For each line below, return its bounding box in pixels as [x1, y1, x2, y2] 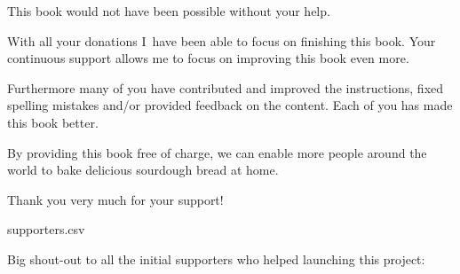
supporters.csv [7, 220, 85, 239]
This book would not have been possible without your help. [7, 2, 330, 20]
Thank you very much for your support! [7, 190, 224, 208]
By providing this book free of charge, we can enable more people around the [7, 143, 427, 161]
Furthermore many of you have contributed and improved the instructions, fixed [7, 78, 444, 97]
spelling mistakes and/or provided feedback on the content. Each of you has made [7, 96, 453, 114]
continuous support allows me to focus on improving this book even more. [7, 49, 409, 67]
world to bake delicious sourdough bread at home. [7, 160, 279, 179]
